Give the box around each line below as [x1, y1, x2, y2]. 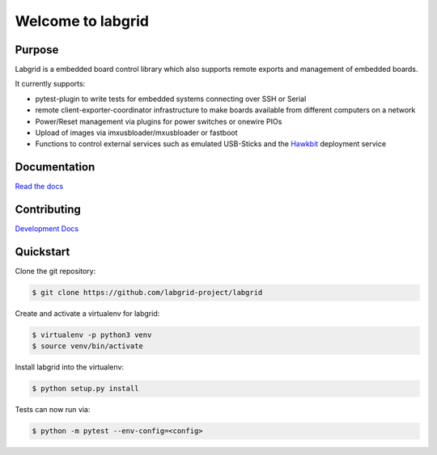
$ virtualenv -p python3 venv [32, 331, 152, 339]
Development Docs [15, 224, 79, 234]
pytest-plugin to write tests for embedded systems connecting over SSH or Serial [35, 94, 307, 103]
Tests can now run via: [15, 405, 91, 415]
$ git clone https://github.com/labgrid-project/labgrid [32, 288, 263, 297]
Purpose [15, 43, 59, 57]
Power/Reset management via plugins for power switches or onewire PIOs [35, 116, 282, 126]
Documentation [15, 160, 95, 174]
